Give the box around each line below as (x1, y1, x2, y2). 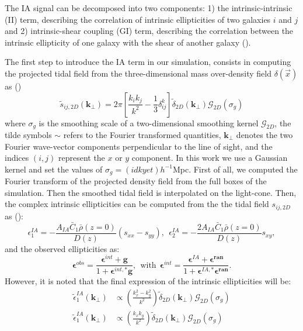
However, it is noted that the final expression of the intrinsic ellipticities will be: (5, 275, 291, 287)
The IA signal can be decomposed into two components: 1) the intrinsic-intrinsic (5, 2, 292, 13)
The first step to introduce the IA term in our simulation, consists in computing (5, 56, 291, 68)
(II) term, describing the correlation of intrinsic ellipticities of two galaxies (5, 13, 271, 25)
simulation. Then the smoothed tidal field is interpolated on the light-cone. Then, (5, 186, 297, 198)
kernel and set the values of (5, 163, 103, 175)
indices (5, 151, 29, 164)
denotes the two (236, 129, 293, 141)
